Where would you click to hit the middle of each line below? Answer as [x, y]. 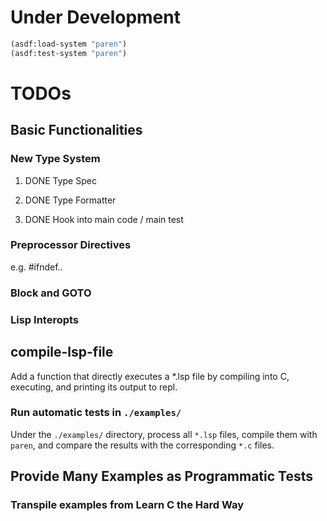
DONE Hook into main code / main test [104, 219]
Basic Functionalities [76, 130]
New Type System [55, 159]
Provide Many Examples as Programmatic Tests [162, 476]
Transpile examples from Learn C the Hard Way [127, 505]
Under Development [95, 17]
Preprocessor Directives [71, 245]
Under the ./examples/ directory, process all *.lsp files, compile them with [164, 434]
